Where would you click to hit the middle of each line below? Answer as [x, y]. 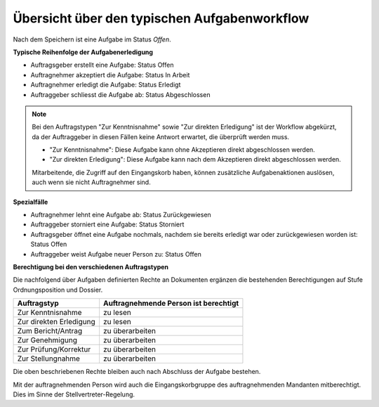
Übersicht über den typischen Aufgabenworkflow [161, 18]
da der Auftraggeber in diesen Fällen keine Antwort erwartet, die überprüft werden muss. [161, 136]
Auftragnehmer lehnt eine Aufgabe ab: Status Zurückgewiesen [121, 215]
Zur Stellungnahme [49, 358]
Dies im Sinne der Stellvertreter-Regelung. [74, 394]
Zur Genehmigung [47, 340]
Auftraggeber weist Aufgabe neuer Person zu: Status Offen [116, 254]
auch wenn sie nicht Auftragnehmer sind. [91, 182]
